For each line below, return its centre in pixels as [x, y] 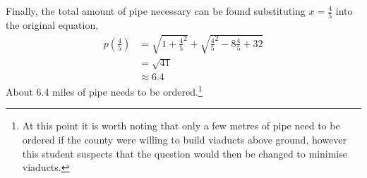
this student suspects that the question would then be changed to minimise [185, 153]
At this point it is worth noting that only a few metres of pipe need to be [181, 126]
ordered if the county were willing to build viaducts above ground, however [184, 139]
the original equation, [52, 25]
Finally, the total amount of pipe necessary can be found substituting [156, 11]
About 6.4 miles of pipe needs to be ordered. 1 [104, 90]
